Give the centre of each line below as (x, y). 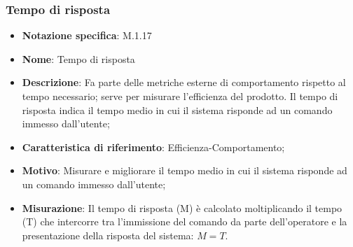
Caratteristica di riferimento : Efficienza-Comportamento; (153, 147)
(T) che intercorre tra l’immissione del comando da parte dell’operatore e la (185, 221)
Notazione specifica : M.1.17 (87, 35)
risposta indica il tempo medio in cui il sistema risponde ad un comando (177, 110)
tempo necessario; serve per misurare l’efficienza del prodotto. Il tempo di (180, 96)
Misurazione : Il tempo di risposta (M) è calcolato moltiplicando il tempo (182, 207)
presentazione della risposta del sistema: (108, 235)
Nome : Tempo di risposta (78, 58)
